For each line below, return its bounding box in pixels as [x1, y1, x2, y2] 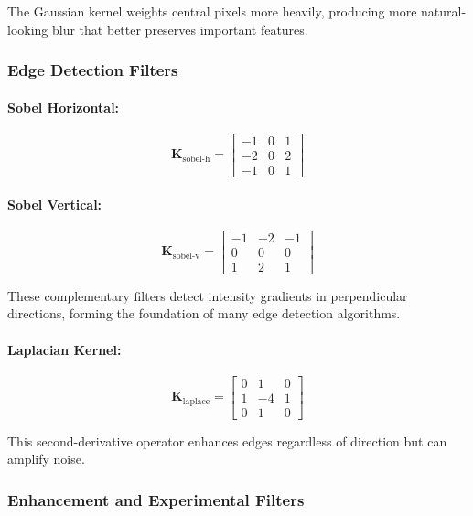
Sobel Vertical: [7, 194, 102, 213]
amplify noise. [7, 449, 85, 468]
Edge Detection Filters [7, 59, 178, 81]
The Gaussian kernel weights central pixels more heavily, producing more [7, 2, 417, 20]
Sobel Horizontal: [7, 97, 120, 116]
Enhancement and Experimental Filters [7, 489, 305, 511]
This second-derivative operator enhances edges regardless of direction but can [7, 431, 447, 450]
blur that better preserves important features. [52, 19, 308, 38]
